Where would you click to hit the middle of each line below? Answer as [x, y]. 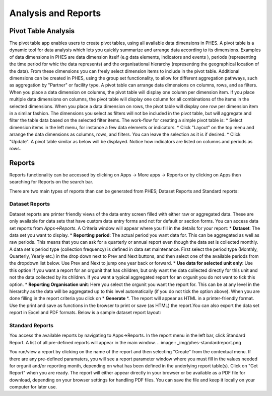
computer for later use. [33, 387]
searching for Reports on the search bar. [51, 182]
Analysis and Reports [55, 13]
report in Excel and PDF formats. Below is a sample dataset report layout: [85, 313]
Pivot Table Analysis [42, 31]
